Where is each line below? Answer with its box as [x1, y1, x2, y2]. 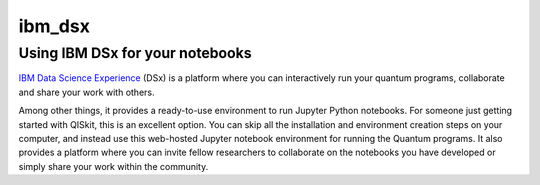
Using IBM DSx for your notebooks [18, 44, 252, 62]
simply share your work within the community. [18, 160, 209, 172]
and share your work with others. [18, 86, 155, 98]
